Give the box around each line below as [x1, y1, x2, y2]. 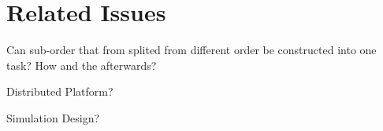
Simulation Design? [6, 109, 100, 126]
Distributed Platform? [6, 83, 113, 100]
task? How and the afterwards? [6, 56, 157, 73]
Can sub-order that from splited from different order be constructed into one [6, 42, 377, 58]
